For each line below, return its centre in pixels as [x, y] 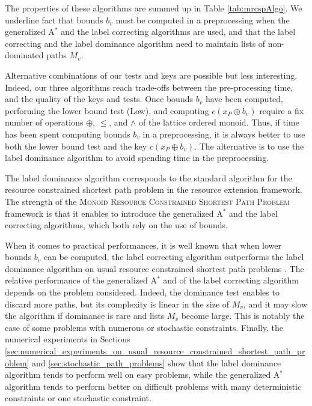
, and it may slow [275, 304]
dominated [24, 55]
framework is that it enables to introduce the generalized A [114, 213]
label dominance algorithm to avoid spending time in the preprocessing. [137, 158]
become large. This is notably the [243, 316]
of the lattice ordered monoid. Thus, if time [219, 122]
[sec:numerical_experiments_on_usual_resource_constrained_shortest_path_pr [155, 351]
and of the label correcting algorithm [231, 280]
